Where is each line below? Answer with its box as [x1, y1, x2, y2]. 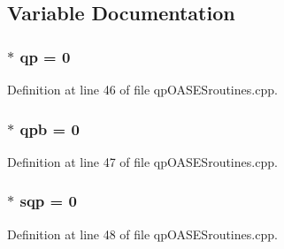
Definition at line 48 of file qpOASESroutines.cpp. [7, 224, 278, 243]
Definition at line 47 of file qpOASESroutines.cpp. [7, 152, 278, 170]
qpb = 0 [19, 117, 80, 140]
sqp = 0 [19, 190, 77, 212]
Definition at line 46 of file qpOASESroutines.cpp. [7, 80, 278, 98]
